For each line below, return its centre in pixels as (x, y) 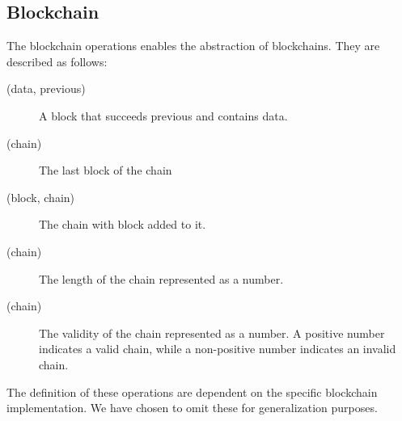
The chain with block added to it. (123, 224)
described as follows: (57, 61)
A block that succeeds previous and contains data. (163, 115)
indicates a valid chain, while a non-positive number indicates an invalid (218, 349)
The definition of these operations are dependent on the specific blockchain (192, 392)
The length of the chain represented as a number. (161, 278)
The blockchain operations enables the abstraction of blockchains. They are (193, 46)
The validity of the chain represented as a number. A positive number (212, 333)
